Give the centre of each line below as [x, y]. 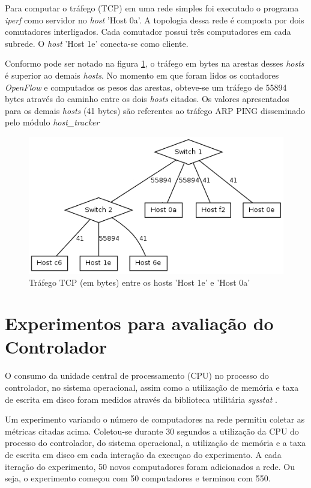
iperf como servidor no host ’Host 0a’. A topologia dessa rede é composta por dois [155, 20]
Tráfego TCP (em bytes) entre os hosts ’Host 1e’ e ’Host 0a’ [140, 282]
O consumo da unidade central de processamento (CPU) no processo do [137, 375]
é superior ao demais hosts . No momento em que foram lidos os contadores [142, 75]
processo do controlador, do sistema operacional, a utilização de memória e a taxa [155, 443]
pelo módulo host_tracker [52, 122]
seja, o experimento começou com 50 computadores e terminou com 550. [138, 478]
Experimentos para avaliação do [139, 323]
